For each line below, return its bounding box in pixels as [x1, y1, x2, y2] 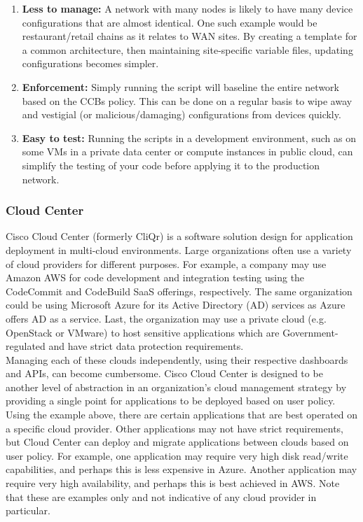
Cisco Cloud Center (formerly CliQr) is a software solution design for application [6, 229, 353, 244]
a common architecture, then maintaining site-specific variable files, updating [22, 42, 353, 57]
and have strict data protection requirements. [48, 339, 244, 353]
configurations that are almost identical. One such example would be [22, 15, 317, 29]
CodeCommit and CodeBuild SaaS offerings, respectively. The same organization [6, 283, 352, 298]
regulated [6, 339, 46, 353]
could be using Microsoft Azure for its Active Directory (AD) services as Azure [6, 297, 345, 312]
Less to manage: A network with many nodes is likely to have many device [22, 1, 353, 15]
